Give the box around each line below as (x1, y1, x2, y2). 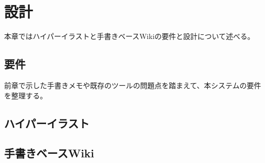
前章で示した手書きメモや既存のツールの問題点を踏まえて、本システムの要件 (4, 79, 261, 90)
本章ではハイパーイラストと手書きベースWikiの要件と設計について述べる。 (4, 31, 255, 42)
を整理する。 (4, 90, 47, 100)
